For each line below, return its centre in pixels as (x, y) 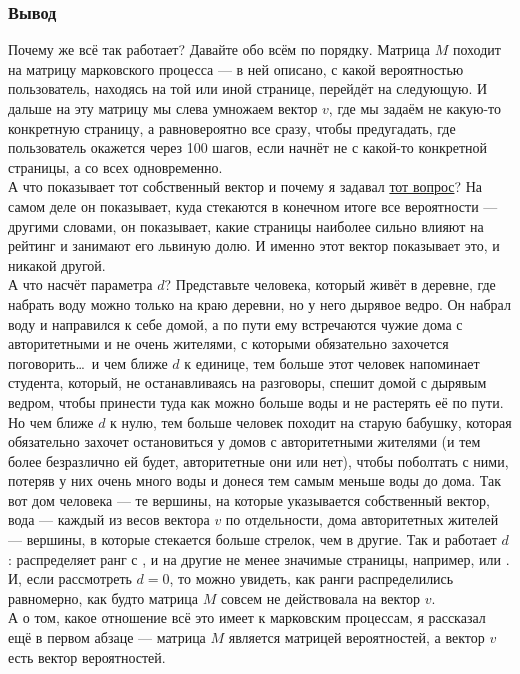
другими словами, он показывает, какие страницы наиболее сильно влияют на (246, 225)
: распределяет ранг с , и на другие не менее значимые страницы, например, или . (259, 558)
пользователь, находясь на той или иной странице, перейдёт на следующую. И (248, 88)
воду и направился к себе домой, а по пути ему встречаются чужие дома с (235, 323)
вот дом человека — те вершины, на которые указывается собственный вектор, (249, 499)
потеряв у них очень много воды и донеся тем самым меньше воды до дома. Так (254, 480)
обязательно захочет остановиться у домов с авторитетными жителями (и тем (244, 441)
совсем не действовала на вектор (320, 597)
